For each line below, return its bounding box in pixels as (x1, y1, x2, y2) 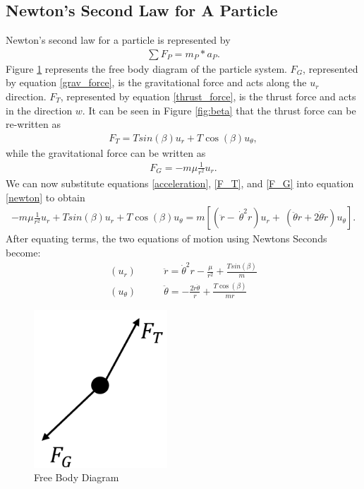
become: (6, 245, 41, 259)
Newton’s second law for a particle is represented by (6, 33, 231, 47)
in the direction (6, 102, 73, 117)
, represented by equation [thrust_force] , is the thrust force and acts (60, 89, 356, 104)
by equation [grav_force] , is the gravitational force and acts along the (6, 75, 307, 90)
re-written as (6, 117, 61, 131)
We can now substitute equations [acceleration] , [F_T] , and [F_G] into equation (6, 176, 354, 191)
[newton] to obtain (6, 189, 85, 204)
